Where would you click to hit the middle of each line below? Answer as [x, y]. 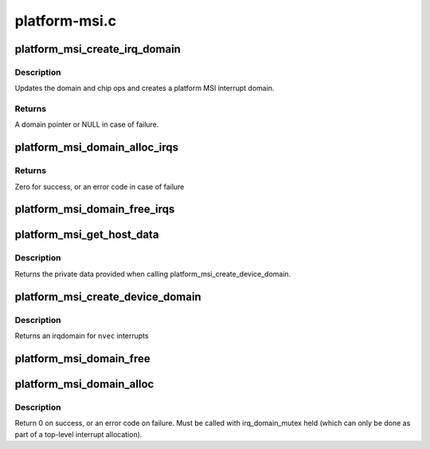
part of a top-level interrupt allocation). [78, 434]
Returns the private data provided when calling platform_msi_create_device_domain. [153, 274]
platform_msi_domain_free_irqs [95, 209]
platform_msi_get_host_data [87, 235]
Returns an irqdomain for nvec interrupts [82, 336]
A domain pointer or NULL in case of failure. [87, 124]
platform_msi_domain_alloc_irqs [97, 148]
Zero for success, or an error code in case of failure [100, 187]
